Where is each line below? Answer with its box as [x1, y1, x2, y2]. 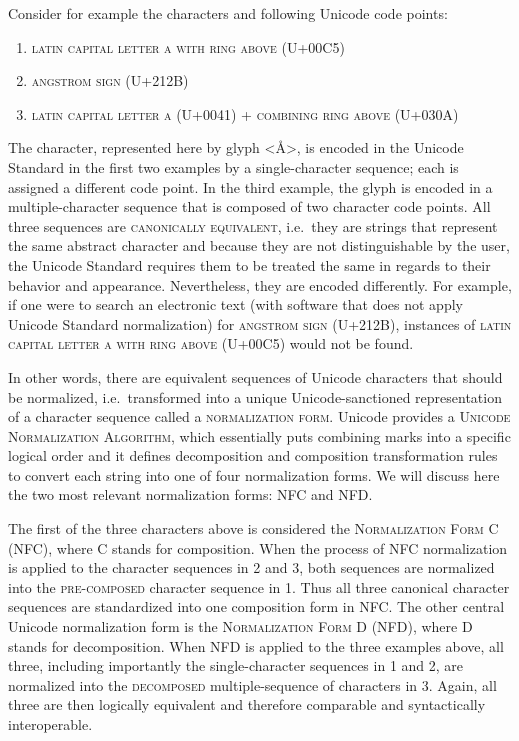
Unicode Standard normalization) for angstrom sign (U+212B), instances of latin [8, 313, 512, 334]
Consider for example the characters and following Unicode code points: [8, 3, 448, 23]
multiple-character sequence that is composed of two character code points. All [8, 196, 491, 217]
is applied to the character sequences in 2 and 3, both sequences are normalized [8, 557, 495, 578]
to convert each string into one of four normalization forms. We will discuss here [8, 464, 500, 485]
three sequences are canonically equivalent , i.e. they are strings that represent [8, 215, 498, 236]
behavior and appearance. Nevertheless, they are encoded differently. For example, [8, 274, 512, 295]
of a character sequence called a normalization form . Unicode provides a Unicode [8, 406, 511, 427]
